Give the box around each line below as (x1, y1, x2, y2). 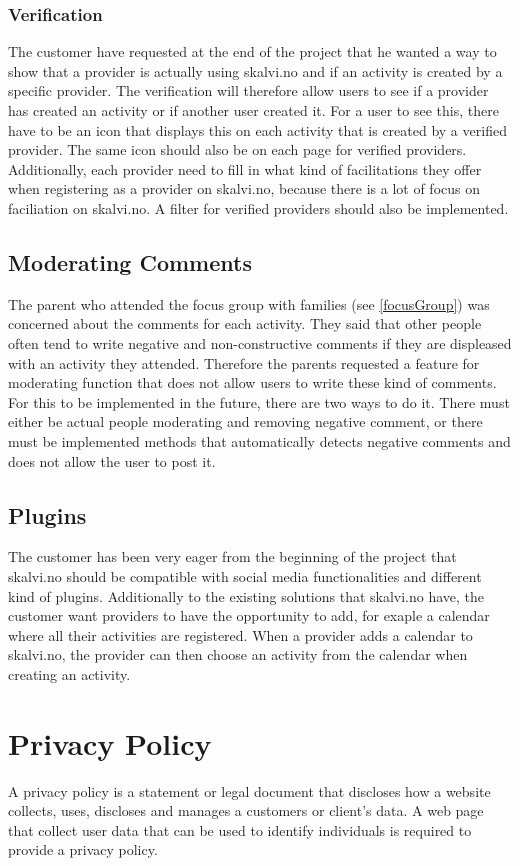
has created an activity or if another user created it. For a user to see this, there (8, 100, 499, 120)
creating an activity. (8, 663, 131, 684)
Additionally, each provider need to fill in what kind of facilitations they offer (8, 158, 482, 179)
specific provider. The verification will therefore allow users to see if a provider (8, 80, 489, 101)
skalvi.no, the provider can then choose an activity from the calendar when (8, 644, 468, 665)
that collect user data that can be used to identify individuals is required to (8, 819, 472, 840)
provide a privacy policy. (8, 839, 158, 860)
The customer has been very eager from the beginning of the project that (8, 546, 457, 567)
